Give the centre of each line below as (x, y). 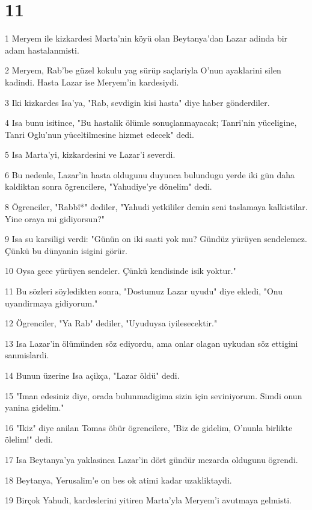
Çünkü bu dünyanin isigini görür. (66, 250)
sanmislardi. (27, 355)
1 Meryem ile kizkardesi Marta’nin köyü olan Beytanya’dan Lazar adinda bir (146, 38)
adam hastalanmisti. (42, 50)
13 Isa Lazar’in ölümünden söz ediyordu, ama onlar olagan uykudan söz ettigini (151, 343)
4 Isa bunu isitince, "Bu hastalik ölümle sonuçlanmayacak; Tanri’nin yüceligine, (151, 123)
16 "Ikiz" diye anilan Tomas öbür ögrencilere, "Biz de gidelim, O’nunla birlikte (149, 427)
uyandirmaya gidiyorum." (51, 303)
